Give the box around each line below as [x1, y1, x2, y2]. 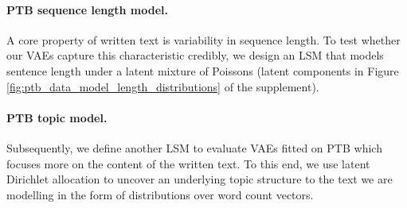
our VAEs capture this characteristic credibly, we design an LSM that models [6, 47, 384, 64]
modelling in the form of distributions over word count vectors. [6, 186, 314, 202]
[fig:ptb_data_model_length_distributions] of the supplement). [6, 78, 319, 94]
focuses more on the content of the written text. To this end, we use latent [6, 155, 370, 171]
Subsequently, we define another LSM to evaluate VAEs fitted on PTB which [6, 139, 382, 156]
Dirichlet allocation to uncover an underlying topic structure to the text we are [6, 171, 393, 187]
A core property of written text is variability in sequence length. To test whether [6, 31, 401, 48]
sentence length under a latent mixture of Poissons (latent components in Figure [6, 62, 399, 79]
